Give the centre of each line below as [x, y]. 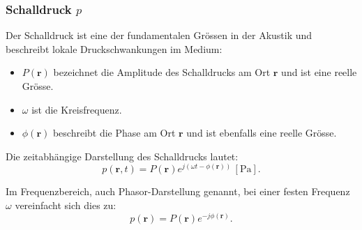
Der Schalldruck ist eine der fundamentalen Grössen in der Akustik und [159, 35]
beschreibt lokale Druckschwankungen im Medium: [114, 48]
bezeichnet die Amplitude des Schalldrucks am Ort [162, 72]
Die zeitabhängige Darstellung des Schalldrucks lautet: [122, 156]
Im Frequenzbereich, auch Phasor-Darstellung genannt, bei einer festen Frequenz [178, 191]
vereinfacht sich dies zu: [66, 205]
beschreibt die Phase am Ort [114, 133]
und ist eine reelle [319, 72]
